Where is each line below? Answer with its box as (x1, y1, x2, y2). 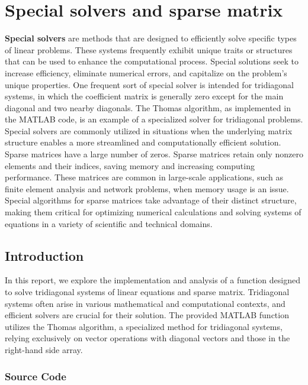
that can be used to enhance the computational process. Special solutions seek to (5, 55, 299, 67)
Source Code (5, 368, 66, 383)
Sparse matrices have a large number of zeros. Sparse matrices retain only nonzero (5, 148, 303, 160)
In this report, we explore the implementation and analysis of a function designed (5, 274, 300, 286)
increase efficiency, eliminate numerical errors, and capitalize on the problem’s (5, 66, 287, 79)
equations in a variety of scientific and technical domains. (5, 217, 213, 229)
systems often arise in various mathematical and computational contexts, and (5, 297, 285, 309)
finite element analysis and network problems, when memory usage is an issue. (5, 182, 289, 195)
